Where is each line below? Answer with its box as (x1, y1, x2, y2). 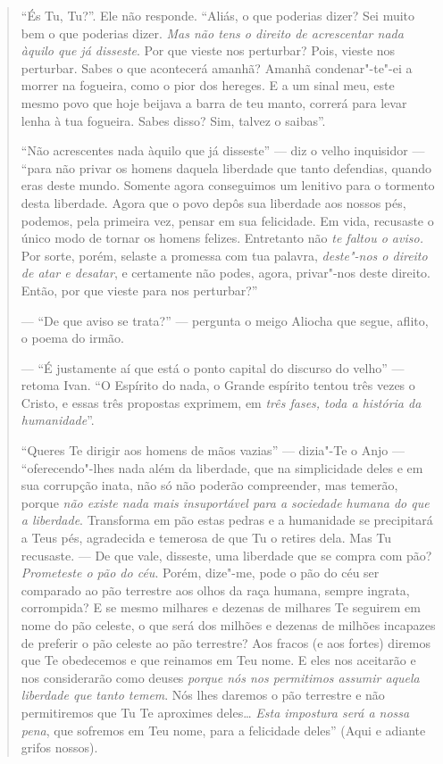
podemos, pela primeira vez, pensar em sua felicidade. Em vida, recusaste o (21, 211, 434, 229)
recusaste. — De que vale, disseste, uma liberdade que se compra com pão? (21, 545, 432, 564)
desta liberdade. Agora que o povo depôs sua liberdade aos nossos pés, (21, 193, 406, 212)
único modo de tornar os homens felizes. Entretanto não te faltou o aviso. (21, 228, 423, 247)
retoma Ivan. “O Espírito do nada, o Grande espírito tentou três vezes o (21, 376, 415, 394)
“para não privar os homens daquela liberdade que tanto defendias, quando (21, 158, 432, 177)
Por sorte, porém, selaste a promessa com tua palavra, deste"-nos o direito (21, 245, 428, 264)
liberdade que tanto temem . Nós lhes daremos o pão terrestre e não (21, 685, 385, 704)
